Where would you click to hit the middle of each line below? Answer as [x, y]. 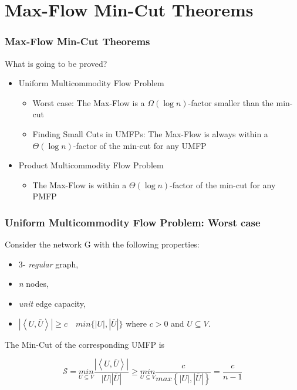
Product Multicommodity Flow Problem [91, 165]
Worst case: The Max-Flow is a [89, 102]
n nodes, [33, 284]
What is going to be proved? [56, 63]
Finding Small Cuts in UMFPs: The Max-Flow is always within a [150, 133]
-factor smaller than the [231, 102]
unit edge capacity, [52, 303]
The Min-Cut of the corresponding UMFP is [85, 344]
